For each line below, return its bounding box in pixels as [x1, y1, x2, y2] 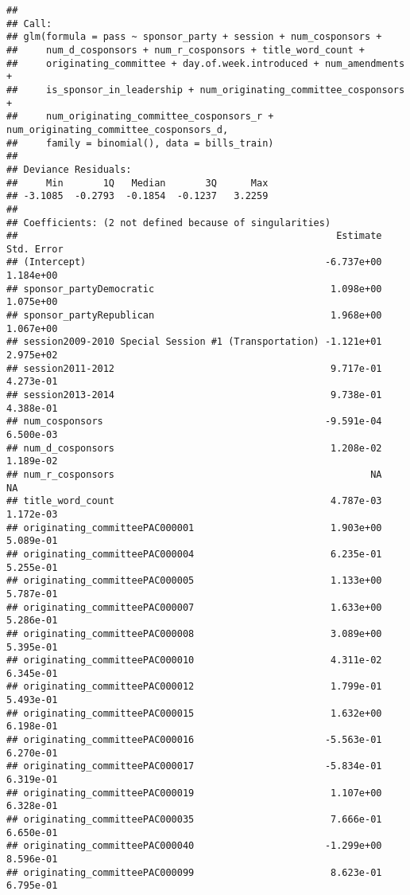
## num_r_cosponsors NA [6, 468, 382, 480]
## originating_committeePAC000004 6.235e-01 [6, 548, 382, 560]
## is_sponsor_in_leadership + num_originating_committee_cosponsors [6, 84, 405, 96]
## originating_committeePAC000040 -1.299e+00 [6, 840, 382, 852]
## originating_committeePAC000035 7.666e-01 [6, 814, 382, 826]
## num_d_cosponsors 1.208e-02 [6, 442, 382, 454]
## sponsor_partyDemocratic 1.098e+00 [6, 283, 382, 295]
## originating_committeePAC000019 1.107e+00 [6, 787, 382, 799]
